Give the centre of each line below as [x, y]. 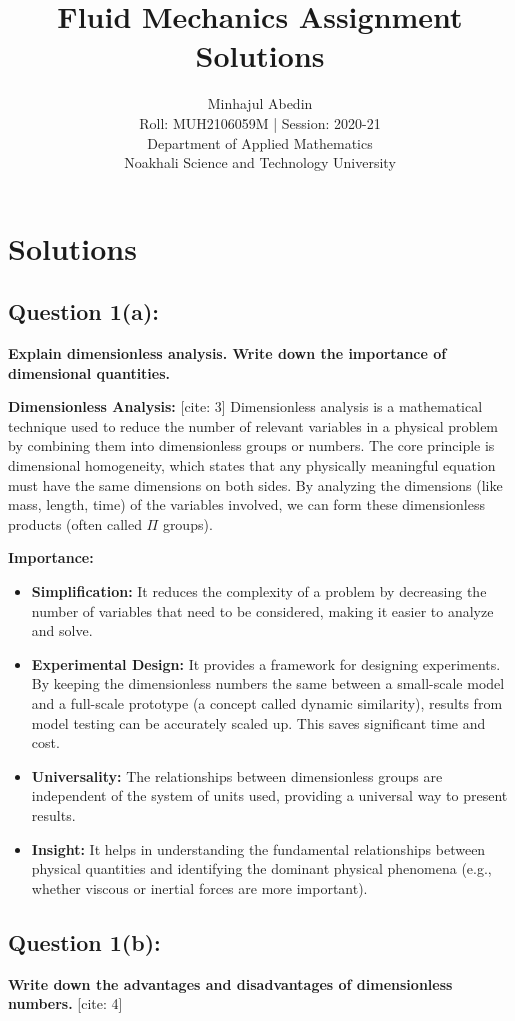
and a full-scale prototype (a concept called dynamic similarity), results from [267, 702]
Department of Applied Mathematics [260, 142]
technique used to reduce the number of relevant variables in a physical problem [253, 425]
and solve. [62, 630]
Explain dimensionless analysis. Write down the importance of [227, 353]
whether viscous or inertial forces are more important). [199, 887]
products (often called [75, 523]
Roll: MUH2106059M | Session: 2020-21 [260, 122]
